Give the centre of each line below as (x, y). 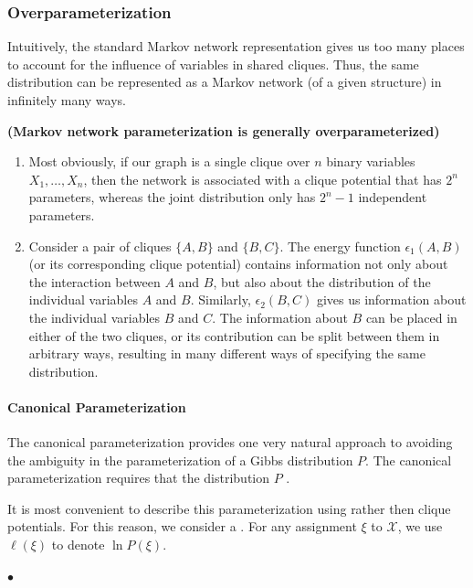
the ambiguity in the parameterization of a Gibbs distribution (180, 460)
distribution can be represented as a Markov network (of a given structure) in (225, 82)
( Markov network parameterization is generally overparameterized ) (224, 130)
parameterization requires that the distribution (138, 478)
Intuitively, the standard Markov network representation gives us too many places (236, 46)
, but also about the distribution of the (322, 281)
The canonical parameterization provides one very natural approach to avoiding (230, 442)
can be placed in (411, 317)
